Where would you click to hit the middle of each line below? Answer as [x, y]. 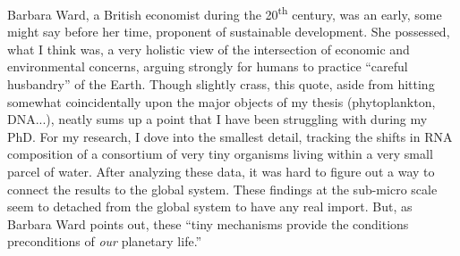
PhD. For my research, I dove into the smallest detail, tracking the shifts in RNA [230, 136]
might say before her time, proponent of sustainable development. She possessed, [229, 32]
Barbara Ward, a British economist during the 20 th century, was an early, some [225, 13]
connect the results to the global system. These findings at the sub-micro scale [222, 189]
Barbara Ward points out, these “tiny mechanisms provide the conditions [208, 223]
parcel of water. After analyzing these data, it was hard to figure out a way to [221, 171]
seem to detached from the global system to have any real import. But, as [210, 206]
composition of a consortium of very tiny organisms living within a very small [220, 154]
